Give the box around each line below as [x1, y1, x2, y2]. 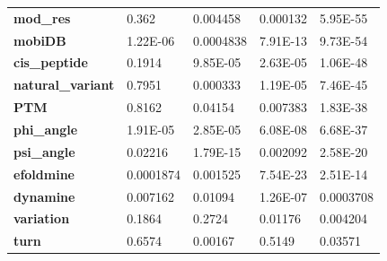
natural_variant [13, 75, 115, 94]
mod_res [13, 8, 71, 27]
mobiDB [13, 30, 66, 49]
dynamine [13, 187, 75, 205]
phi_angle [13, 119, 78, 138]
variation [13, 209, 70, 228]
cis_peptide [13, 53, 88, 72]
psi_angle [13, 142, 75, 161]
